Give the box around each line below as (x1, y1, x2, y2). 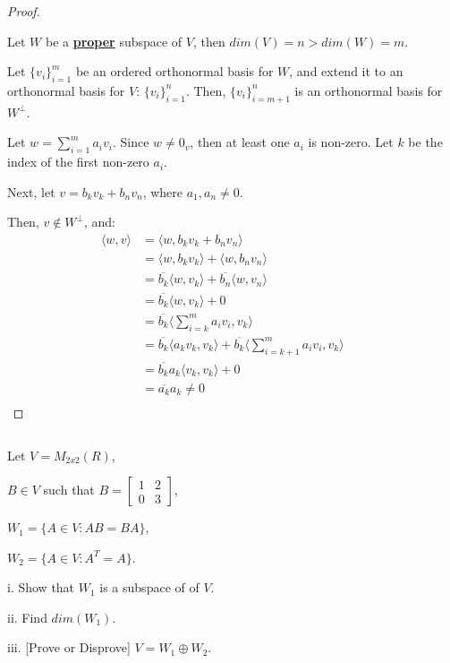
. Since (113, 133, 149, 151)
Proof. (7, 2, 40, 20)
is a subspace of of (99, 578, 200, 597)
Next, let (7, 182, 55, 201)
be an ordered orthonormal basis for (75, 62, 274, 81)
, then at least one (190, 133, 290, 151)
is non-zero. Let (308, 133, 394, 151)
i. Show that (7, 578, 75, 597)
